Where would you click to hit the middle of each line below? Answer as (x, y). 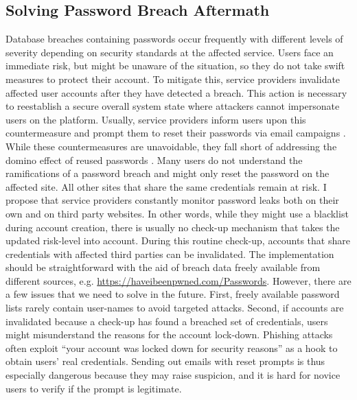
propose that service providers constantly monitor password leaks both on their (172, 200)
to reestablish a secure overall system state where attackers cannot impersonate (173, 106)
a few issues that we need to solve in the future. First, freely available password (173, 294)
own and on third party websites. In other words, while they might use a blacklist (177, 213)
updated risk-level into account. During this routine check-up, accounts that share (178, 240)
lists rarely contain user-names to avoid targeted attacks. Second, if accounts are (175, 308)
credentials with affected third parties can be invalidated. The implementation (170, 254)
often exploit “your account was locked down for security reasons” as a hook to (172, 348)
